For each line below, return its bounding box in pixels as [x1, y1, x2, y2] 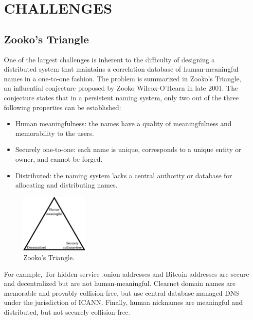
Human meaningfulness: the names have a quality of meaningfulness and [15, 118, 232, 129]
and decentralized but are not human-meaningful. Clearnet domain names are [4, 278, 235, 288]
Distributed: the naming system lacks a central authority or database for [15, 170, 232, 180]
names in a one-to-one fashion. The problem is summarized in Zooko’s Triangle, [4, 73, 241, 83]
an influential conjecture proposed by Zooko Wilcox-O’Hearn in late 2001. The [4, 83, 238, 93]
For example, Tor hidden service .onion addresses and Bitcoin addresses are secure [4, 268, 249, 279]
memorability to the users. [15, 128, 94, 138]
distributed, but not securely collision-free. [4, 306, 130, 317]
